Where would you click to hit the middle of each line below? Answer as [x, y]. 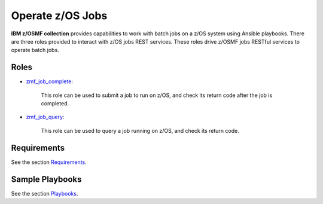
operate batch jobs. [35, 50]
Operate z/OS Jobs [59, 16]
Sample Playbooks [46, 179]
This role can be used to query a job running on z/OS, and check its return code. [140, 130]
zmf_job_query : [45, 117]
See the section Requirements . [49, 162]
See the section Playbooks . [45, 193]
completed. [55, 103]
